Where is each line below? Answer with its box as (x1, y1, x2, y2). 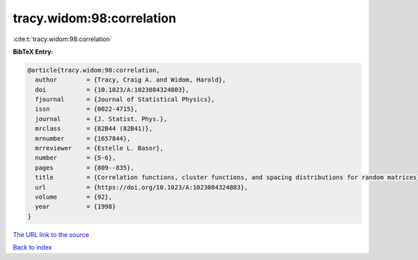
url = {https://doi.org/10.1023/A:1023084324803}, (35, 183, 249, 191)
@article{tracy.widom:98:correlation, (27, 66, 160, 74)
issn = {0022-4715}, (35, 105, 139, 113)
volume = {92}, (35, 193, 113, 201)
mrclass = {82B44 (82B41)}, (35, 125, 153, 132)
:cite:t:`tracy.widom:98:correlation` (13, 35, 112, 43)
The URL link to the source (13, 230, 90, 238)
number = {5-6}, (35, 154, 116, 162)
